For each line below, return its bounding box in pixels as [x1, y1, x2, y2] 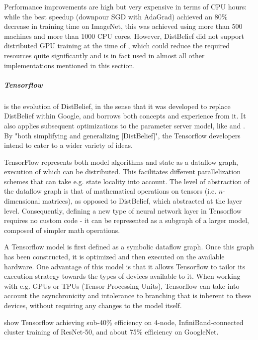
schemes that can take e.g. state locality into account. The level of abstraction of [4, 176, 250, 186]
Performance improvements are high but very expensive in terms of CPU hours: [4, 1, 247, 11]
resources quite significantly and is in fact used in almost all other [4, 50, 205, 60]
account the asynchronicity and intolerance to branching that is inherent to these [4, 290, 251, 301]
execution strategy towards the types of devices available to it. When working [4, 271, 241, 281]
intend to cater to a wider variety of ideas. [4, 140, 133, 150]
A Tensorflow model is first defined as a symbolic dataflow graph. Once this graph [4, 241, 255, 252]
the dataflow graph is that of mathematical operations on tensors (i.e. [4, 186, 217, 196]
